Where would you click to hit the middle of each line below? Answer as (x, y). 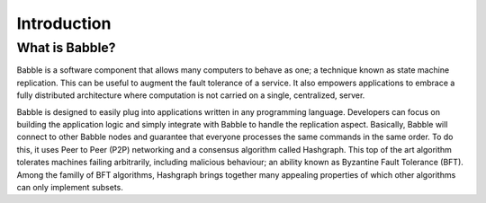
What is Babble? (66, 48)
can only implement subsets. (70, 187)
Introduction (64, 23)
